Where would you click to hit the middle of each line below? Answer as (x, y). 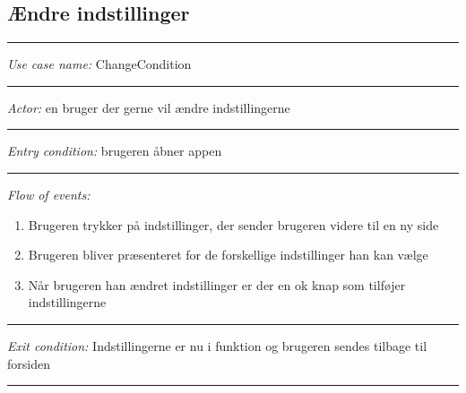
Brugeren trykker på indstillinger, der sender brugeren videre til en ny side (233, 224)
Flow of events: (49, 194)
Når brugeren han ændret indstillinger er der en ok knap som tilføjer (217, 284)
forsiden (29, 363)
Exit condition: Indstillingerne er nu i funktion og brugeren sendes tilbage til (217, 345)
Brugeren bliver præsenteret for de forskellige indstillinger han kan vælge (228, 255)
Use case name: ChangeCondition (99, 64)
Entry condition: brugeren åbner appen (115, 151)
